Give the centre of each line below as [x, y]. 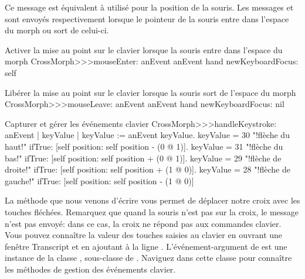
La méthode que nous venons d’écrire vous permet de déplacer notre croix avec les [152, 200]
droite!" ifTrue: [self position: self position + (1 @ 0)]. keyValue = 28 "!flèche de [148, 169]
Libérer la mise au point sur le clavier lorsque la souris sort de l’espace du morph [150, 92]
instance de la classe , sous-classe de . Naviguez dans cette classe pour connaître [148, 258]
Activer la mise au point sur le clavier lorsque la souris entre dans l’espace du [144, 49]
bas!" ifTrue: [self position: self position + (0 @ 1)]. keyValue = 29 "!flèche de [143, 158]
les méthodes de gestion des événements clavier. [90, 269]
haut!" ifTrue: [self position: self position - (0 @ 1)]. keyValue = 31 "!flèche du [144, 146]
